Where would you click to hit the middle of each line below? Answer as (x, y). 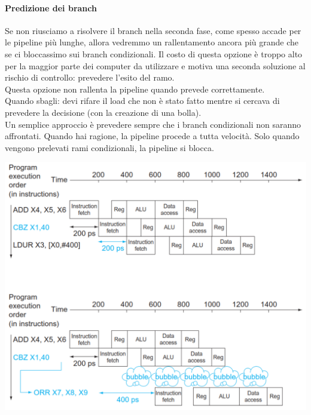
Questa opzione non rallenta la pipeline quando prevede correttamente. (135, 89)
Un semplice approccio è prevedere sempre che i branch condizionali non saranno (153, 124)
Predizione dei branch (51, 7)
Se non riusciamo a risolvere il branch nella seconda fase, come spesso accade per (153, 30)
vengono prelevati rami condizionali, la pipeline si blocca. (109, 147)
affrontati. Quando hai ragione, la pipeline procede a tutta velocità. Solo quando (152, 136)
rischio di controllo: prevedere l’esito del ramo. (90, 77)
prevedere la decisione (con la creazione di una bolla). (103, 112)
